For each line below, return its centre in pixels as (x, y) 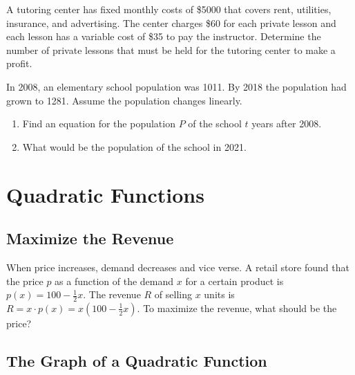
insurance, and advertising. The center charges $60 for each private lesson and (171, 22)
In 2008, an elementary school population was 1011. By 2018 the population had (176, 86)
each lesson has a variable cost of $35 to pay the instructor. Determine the (164, 36)
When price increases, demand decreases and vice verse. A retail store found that (178, 267)
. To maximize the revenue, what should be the (237, 308)
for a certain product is (234, 281)
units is (219, 294)
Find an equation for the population (99, 124)
